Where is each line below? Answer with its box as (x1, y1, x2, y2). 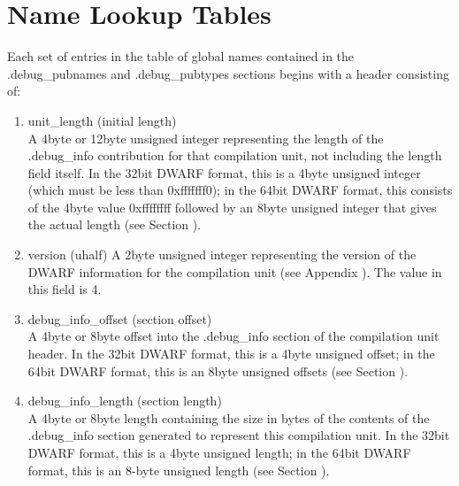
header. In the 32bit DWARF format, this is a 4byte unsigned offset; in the (27, 344, 435, 363)
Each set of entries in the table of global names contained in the (7, 47, 355, 66)
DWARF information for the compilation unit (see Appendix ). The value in (27, 262, 442, 281)
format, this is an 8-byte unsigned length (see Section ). (27, 460, 330, 479)
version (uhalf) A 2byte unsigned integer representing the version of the (27, 245, 417, 264)
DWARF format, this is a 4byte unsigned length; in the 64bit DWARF (27, 444, 411, 461)
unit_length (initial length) (27, 111, 177, 129)
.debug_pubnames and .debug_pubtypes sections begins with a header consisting (7, 64, 449, 82)
